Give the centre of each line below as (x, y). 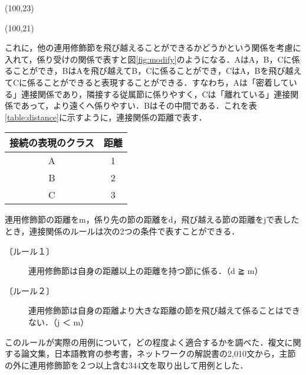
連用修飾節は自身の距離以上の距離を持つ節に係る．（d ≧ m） (146, 271)
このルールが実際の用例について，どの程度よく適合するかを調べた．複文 (145, 342)
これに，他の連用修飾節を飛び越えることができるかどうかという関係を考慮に (153, 48)
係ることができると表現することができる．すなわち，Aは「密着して (158, 82)
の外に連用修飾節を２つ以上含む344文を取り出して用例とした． (126, 365)
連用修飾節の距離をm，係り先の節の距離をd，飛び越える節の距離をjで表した (152, 219)
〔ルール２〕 (29, 290)
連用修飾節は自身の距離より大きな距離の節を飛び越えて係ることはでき (164, 310)
